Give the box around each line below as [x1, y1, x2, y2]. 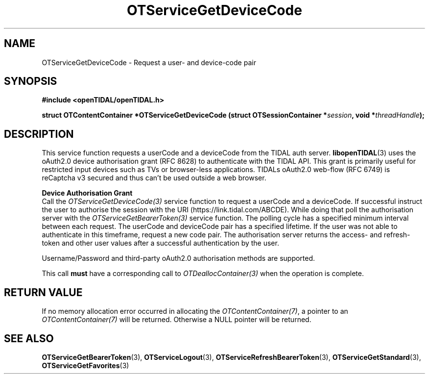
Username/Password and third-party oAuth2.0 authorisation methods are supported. [42, 254, 315, 263]
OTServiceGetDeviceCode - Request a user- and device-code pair [42, 58, 256, 67]
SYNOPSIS [4, 75, 57, 88]
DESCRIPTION [4, 127, 74, 140]
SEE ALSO [4, 332, 54, 345]
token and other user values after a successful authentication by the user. [42, 239, 279, 248]
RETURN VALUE [4, 286, 83, 299]
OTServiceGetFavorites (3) [42, 361, 129, 370]
